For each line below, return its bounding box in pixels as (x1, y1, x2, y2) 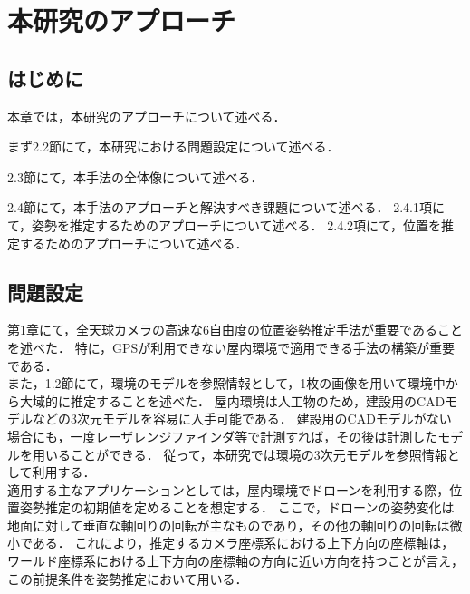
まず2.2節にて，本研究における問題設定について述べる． (7, 137, 340, 156)
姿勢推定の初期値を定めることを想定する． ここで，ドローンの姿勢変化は (19, 498, 455, 517)
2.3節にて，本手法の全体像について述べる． (7, 167, 264, 186)
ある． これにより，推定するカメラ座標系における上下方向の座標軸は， (32, 533, 455, 552)
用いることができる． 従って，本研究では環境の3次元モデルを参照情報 (32, 444, 447, 463)
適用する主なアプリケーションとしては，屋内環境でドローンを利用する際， (7, 480, 450, 499)
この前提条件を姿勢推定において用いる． (7, 569, 248, 588)
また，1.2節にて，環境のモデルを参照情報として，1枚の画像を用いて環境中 (7, 374, 446, 393)
